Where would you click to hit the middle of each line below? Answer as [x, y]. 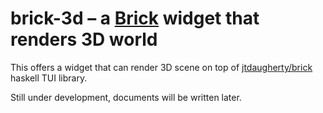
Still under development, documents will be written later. [126, 97]
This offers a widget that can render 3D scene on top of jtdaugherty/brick [161, 67]
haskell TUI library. [49, 78]
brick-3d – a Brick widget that [135, 18]
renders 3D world [84, 39]
